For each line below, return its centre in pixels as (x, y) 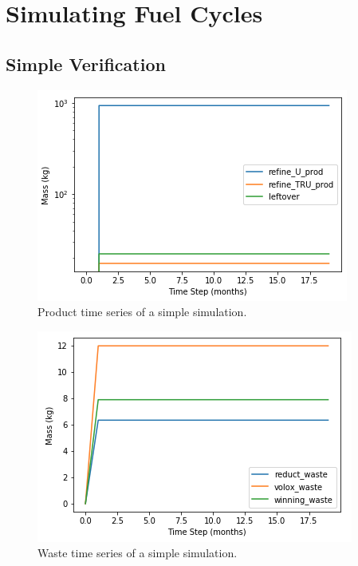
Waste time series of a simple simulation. (138, 553)
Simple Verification (86, 63)
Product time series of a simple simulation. (142, 312)
